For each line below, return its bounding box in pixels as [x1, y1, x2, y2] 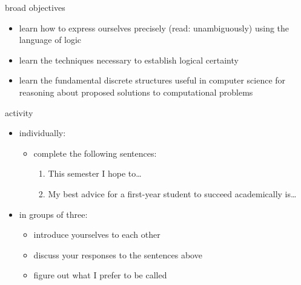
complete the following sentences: [33, 146, 157, 159]
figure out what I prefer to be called [33, 269, 167, 281]
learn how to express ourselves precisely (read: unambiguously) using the [19, 21, 289, 34]
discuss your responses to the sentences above [33, 248, 202, 261]
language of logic [19, 33, 82, 46]
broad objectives [5, 1, 65, 13]
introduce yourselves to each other [33, 228, 160, 241]
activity [5, 106, 33, 119]
